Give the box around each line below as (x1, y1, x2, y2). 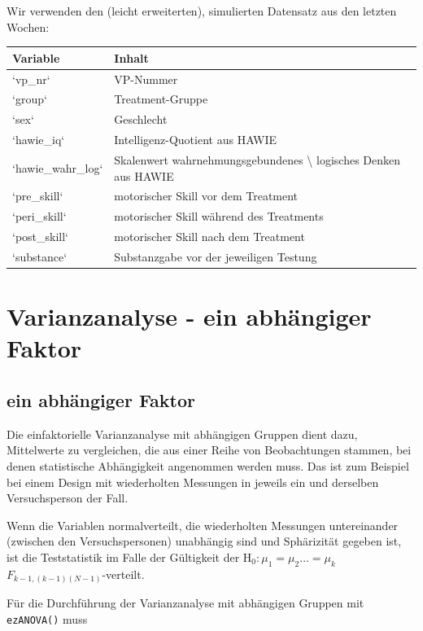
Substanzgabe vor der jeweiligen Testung (114, 248, 317, 265)
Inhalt (114, 49, 149, 66)
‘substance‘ (12, 248, 68, 265)
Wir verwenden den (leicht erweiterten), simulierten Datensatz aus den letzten (7, 2, 397, 19)
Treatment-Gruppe (114, 90, 208, 107)
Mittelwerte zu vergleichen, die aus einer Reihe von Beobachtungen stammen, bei (7, 441, 412, 458)
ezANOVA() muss (7, 610, 88, 627)
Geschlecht (114, 111, 168, 128)
